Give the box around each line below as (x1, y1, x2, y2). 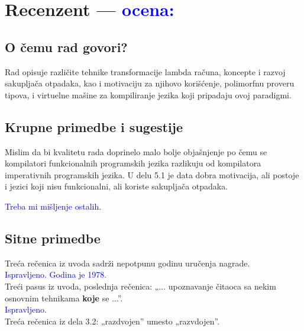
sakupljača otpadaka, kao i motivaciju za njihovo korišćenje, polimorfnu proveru (5, 77, 295, 89)
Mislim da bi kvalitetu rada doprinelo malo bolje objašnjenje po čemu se (5, 145, 267, 158)
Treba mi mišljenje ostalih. (5, 200, 102, 212)
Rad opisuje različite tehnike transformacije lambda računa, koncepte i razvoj (5, 65, 286, 78)
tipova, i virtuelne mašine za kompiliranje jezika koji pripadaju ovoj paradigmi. (5, 88, 292, 101)
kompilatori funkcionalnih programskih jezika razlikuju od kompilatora (5, 157, 261, 169)
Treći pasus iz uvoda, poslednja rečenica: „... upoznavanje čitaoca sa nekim (5, 279, 276, 292)
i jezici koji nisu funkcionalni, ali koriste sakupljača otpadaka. (5, 180, 228, 192)
